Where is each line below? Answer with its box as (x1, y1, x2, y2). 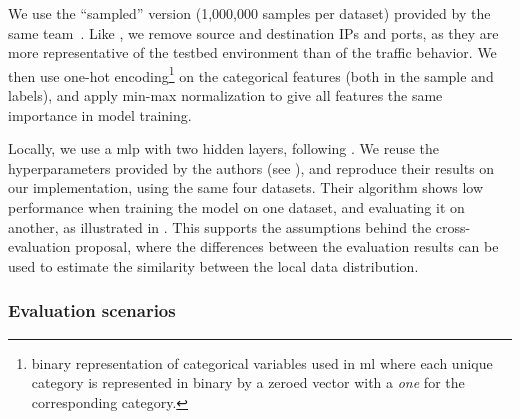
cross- (435, 216, 471, 237)
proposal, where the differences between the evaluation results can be (75, 236, 499, 257)
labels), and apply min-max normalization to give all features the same (8, 85, 443, 106)
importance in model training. (8, 104, 192, 125)
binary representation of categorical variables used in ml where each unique (31, 352, 493, 373)
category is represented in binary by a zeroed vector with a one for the (31, 372, 465, 393)
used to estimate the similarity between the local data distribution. (8, 255, 419, 276)
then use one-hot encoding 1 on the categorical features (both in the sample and (8, 62, 494, 86)
